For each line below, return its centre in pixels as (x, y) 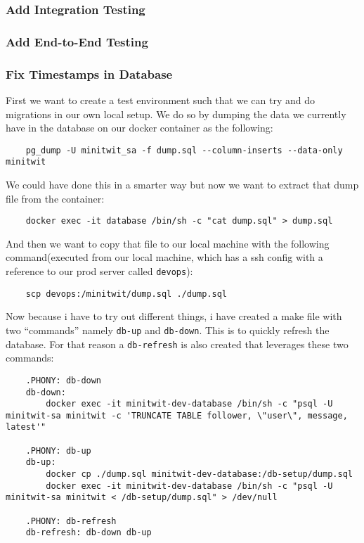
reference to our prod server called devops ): (99, 271)
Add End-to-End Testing (77, 41)
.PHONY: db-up (58, 451)
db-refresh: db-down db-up (89, 533)
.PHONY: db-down (64, 380)
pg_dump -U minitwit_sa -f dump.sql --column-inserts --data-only (184, 150)
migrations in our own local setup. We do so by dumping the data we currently (176, 114)
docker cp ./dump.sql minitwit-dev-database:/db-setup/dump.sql (199, 474)
